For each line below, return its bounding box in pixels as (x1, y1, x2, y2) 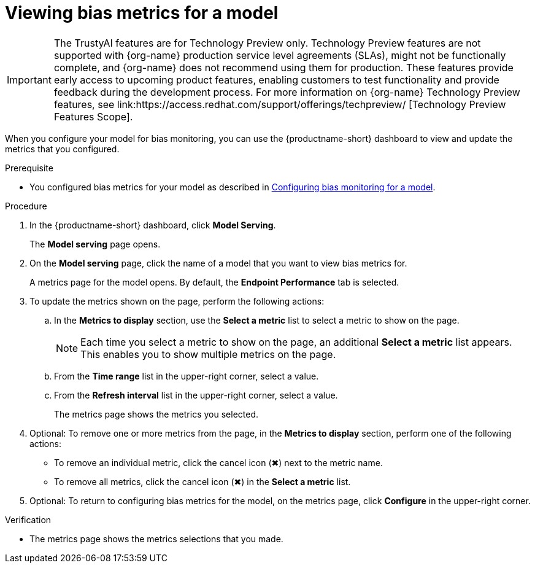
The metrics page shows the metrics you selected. (54, 408, 258, 419)
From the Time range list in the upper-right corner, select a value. (54, 370, 319, 381)
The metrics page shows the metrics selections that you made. (29, 533, 283, 544)
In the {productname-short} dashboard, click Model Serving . (29, 219, 276, 230)
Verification (5, 514, 52, 525)
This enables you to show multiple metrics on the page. (80, 348, 336, 360)
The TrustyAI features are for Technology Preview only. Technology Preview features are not (53, 36, 481, 49)
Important (7, 73, 52, 86)
